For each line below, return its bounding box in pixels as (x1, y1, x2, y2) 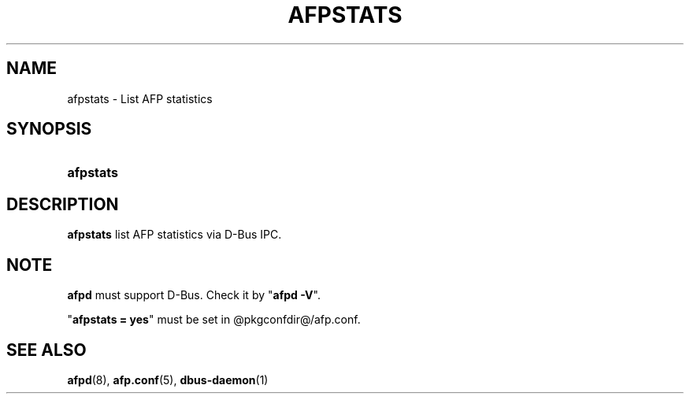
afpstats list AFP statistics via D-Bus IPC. (67, 228, 282, 242)
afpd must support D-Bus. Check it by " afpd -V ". (67, 288, 321, 302)
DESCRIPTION (6, 194, 119, 214)
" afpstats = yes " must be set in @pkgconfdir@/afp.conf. (67, 313, 361, 327)
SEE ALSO (6, 339, 87, 360)
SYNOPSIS (6, 119, 92, 139)
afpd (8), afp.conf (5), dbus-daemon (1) (67, 372, 269, 387)
